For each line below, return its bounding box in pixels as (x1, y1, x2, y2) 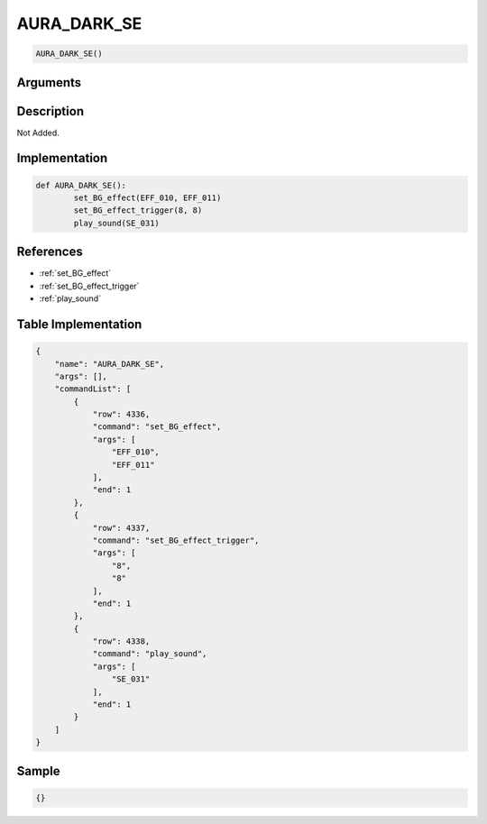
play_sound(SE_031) (73, 217, 160, 228)
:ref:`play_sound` (39, 293, 102, 304)
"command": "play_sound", (92, 649, 207, 659)
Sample (16, 763, 60, 779)
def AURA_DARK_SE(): (35, 180, 126, 190)
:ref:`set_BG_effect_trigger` (39, 280, 140, 291)
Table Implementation (16, 316, 142, 332)
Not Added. (16, 127, 60, 138)
